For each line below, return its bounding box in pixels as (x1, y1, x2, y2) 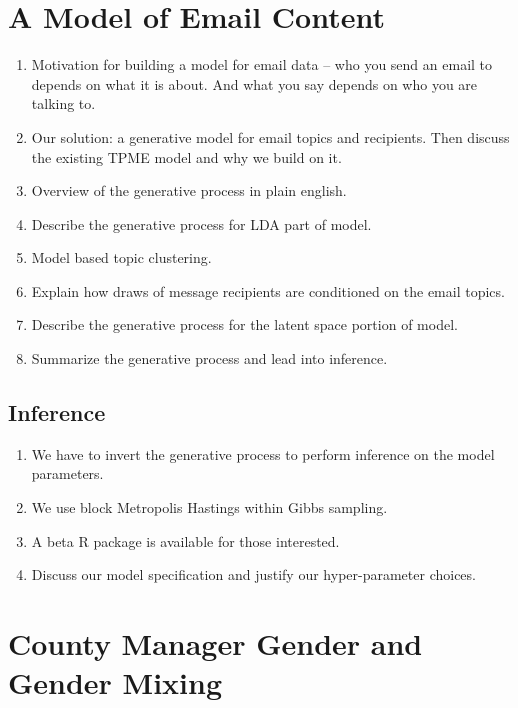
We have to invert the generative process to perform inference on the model (31, 443, 495, 464)
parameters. (31, 463, 104, 484)
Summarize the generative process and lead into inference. (31, 348, 388, 369)
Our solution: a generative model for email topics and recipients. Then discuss (31, 126, 510, 147)
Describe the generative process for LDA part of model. (31, 213, 372, 234)
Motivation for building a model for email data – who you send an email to (31, 54, 493, 75)
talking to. (31, 93, 96, 114)
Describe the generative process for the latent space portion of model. (31, 314, 458, 335)
